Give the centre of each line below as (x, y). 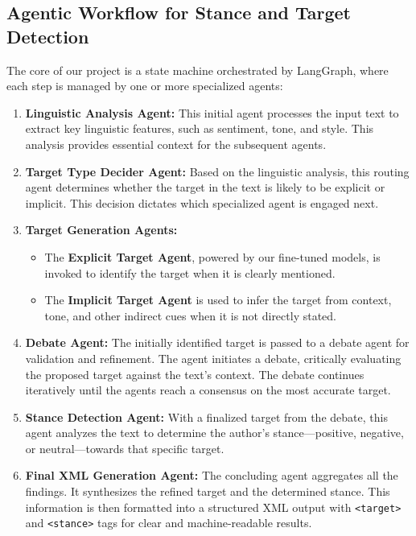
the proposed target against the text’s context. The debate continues (195, 374)
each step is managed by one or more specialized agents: (145, 86)
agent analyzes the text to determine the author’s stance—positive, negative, (214, 433)
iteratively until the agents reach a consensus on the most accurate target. (208, 390)
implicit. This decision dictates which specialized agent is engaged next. (202, 202)
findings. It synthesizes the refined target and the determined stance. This (208, 491)
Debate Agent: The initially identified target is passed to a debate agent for (217, 342)
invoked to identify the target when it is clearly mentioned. (190, 272)
